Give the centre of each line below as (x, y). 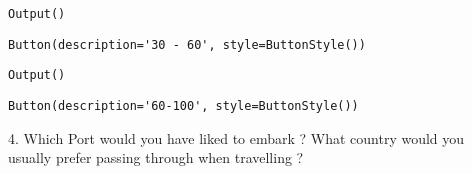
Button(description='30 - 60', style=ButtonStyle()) (187, 44)
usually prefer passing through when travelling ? (156, 157)
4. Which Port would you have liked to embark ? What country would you (236, 137)
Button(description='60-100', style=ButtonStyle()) (183, 105)
